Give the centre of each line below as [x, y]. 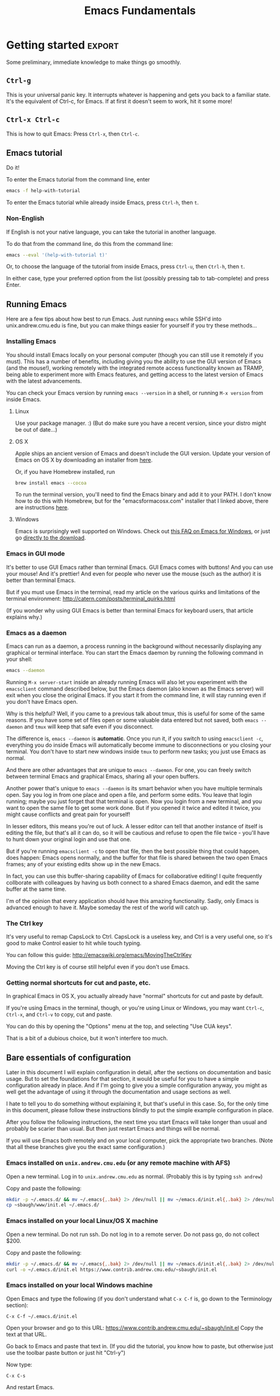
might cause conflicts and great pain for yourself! [68, 814]
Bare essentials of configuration [69, 1057]
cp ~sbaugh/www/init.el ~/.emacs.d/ [53, 1205]
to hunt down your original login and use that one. [69, 839]
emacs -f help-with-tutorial [43, 191]
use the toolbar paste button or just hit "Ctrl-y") [66, 1352]
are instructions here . [42, 508]
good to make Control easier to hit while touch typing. [74, 943]
